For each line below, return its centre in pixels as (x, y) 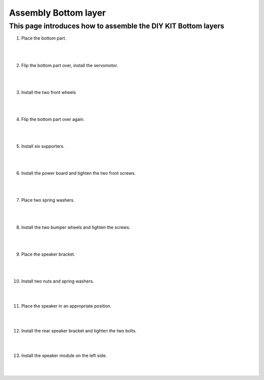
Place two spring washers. (48, 200)
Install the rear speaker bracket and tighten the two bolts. (79, 331)
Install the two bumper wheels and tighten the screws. (76, 227)
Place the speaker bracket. (48, 254)
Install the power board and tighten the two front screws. (78, 173)
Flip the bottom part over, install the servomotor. (70, 65)
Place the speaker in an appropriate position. (66, 306)
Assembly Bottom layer (57, 13)
